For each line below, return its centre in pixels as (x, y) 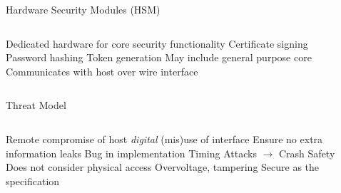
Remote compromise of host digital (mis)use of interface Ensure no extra (164, 139)
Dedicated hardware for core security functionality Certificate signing (157, 43)
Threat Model (36, 105)
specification (33, 181)
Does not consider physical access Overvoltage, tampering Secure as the (163, 167)
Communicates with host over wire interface (102, 71)
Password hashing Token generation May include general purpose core (159, 57)
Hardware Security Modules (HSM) (83, 9)
